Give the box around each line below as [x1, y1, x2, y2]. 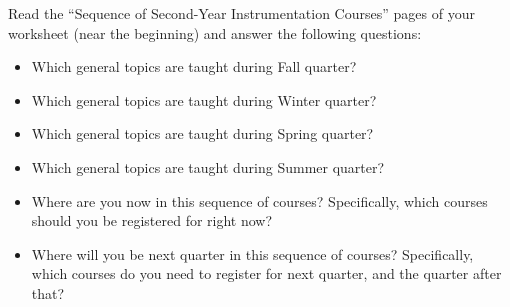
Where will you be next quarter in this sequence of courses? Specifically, [31, 243, 474, 264]
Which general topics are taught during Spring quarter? [31, 123, 374, 144]
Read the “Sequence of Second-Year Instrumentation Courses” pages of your [8, 3, 475, 23]
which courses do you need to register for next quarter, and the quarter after [31, 263, 502, 284]
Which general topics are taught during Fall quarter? [31, 56, 357, 77]
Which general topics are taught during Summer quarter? [31, 156, 385, 177]
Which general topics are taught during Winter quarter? [31, 89, 377, 110]
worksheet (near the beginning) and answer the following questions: [8, 22, 422, 43]
